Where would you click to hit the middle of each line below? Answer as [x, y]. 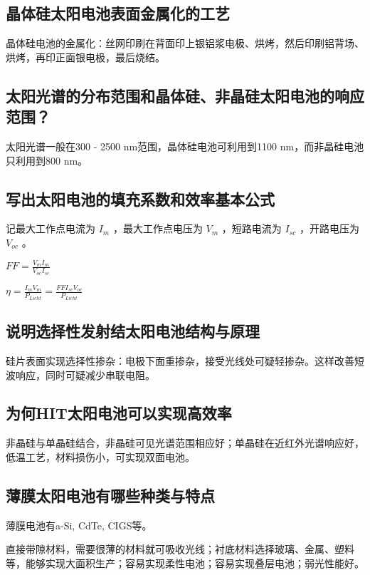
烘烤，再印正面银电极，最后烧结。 [85, 57]
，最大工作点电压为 [158, 228]
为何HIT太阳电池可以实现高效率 [119, 413]
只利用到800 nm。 [47, 160]
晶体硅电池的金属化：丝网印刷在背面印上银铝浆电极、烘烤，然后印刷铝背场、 [185, 43]
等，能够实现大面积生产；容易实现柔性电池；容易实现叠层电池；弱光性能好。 [185, 563]
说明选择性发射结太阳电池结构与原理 [133, 331]
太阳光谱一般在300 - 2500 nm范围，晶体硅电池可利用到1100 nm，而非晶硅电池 [185, 146]
